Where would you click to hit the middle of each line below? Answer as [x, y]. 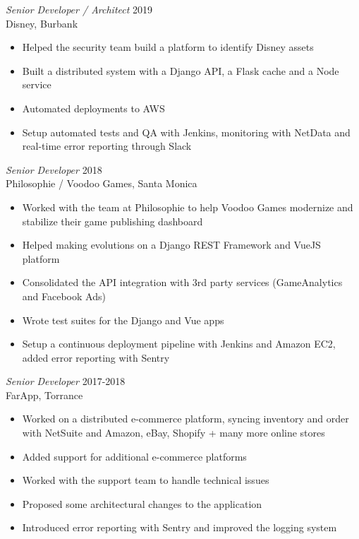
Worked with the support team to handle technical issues [146, 480]
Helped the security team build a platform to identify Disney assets [168, 47]
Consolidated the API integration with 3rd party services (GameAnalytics [182, 282]
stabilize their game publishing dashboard [112, 221]
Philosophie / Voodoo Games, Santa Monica [102, 183]
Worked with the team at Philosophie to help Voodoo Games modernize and [188, 207]
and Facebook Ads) [64, 296]
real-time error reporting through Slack [107, 146]
